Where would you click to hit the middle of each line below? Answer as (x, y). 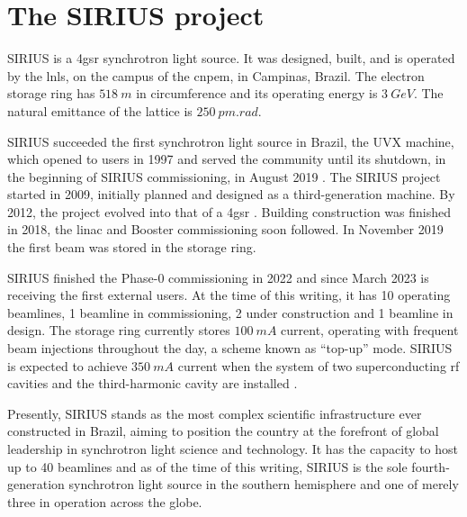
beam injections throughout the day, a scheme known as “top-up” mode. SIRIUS (230, 348)
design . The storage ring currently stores (119, 330)
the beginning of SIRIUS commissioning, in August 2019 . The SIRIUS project (224, 176)
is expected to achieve (67, 365)
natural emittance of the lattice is (100, 110)
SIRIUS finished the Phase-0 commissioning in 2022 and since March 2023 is (218, 277)
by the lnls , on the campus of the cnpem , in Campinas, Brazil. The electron (216, 75)
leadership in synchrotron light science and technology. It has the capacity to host (233, 449)
